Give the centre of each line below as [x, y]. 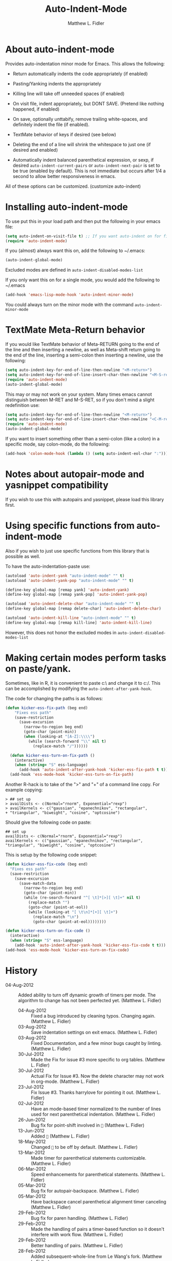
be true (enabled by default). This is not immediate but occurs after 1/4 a [89, 171]
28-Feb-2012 [32, 1251]
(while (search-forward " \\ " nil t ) [67, 741]
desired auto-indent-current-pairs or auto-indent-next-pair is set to [86, 165]
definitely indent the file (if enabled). [51, 125]
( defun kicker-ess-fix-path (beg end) [47, 708]
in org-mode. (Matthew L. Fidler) [65, 1081]
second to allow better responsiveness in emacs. [64, 176]
